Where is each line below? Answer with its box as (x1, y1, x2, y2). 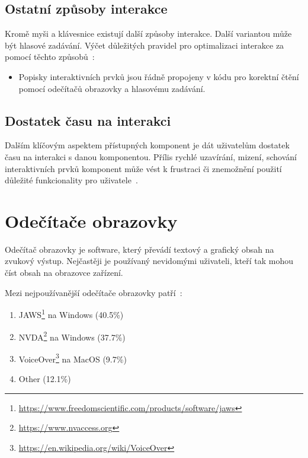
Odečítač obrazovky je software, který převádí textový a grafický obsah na (5, 243, 274, 255)
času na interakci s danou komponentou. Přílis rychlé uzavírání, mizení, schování (5, 150, 297, 163)
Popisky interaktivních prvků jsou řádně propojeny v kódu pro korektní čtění (18, 70, 299, 82)
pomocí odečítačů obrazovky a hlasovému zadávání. (18, 82, 206, 94)
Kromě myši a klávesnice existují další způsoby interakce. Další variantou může (5, 27, 292, 40)
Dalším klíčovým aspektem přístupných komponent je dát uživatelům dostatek (5, 139, 290, 151)
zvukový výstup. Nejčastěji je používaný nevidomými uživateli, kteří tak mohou (5, 255, 294, 267)
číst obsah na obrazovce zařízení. (5, 266, 123, 279)
